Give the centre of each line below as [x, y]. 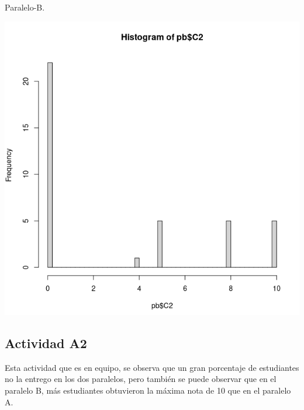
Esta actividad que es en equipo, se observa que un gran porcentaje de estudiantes [152, 367]
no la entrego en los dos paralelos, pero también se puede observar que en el [141, 379]
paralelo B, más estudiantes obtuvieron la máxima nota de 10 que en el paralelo [148, 390]
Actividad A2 [46, 343]
